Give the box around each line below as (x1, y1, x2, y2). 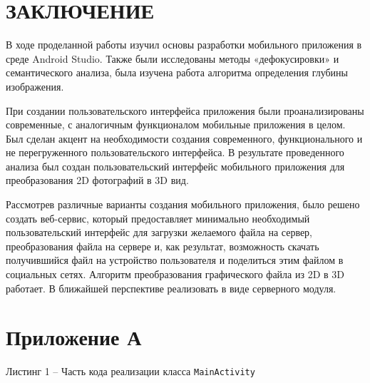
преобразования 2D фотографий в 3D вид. (6, 173, 189, 188)
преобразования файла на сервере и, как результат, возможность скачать (6, 238, 319, 253)
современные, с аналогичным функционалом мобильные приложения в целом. (6, 117, 346, 132)
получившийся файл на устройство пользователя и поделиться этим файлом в (6, 252, 344, 267)
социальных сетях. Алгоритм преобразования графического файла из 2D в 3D (6, 267, 344, 282)
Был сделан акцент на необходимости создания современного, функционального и (6, 131, 363, 145)
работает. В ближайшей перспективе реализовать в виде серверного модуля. (6, 280, 336, 295)
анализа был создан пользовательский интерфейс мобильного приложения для (6, 158, 345, 173)
